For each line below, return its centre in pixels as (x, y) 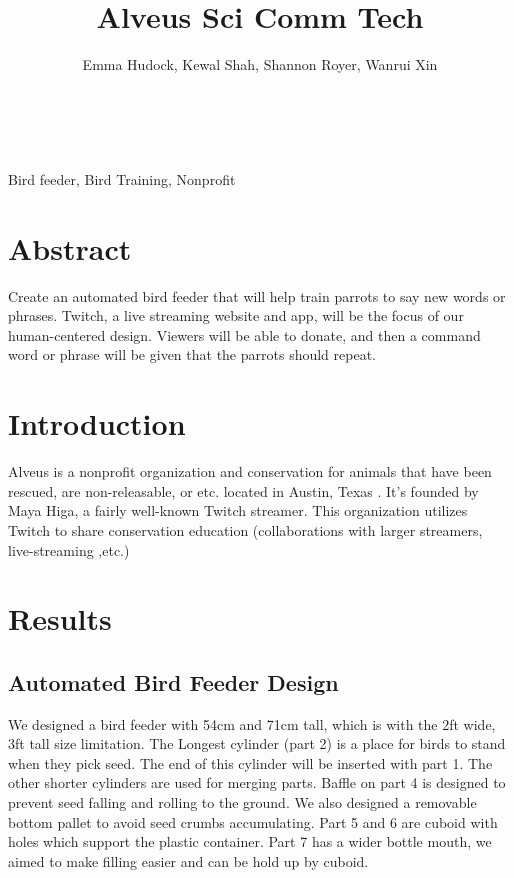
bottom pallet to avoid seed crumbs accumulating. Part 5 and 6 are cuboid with (253, 821)
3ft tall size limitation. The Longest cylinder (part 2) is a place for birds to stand (257, 743)
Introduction (97, 423)
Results (60, 618)
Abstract (70, 247)
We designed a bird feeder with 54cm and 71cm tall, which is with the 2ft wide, (252, 723)
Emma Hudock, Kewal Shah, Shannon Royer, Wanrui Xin (260, 64)
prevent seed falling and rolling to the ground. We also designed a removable (242, 802)
